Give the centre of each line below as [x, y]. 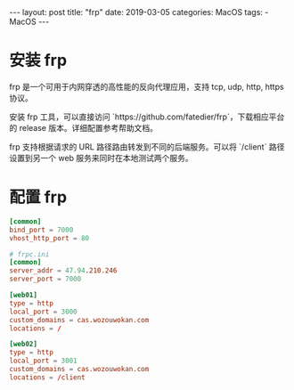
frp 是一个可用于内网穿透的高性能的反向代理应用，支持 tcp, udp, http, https [147, 86]
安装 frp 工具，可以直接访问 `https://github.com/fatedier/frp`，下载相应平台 [147, 117]
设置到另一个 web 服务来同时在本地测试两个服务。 [101, 158]
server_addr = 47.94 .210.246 [63, 271]
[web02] [24, 345]
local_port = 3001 [43, 361]
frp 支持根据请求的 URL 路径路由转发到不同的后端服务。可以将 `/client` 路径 [147, 146]
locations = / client [48, 377]
